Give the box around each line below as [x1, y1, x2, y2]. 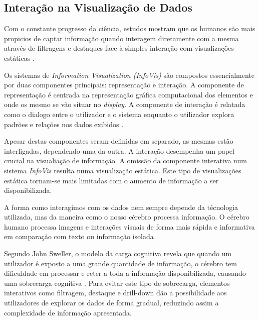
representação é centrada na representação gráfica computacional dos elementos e [4, 89, 253, 99]
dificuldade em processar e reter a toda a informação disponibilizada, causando [4, 268, 246, 278]
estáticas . [4, 52, 35, 63]
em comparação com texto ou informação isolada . [4, 231, 158, 242]
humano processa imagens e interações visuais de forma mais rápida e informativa [4, 221, 255, 232]
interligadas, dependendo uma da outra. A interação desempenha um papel [4, 145, 234, 156]
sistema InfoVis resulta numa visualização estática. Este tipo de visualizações [4, 165, 241, 175]
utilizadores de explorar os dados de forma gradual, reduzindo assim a [4, 297, 219, 308]
